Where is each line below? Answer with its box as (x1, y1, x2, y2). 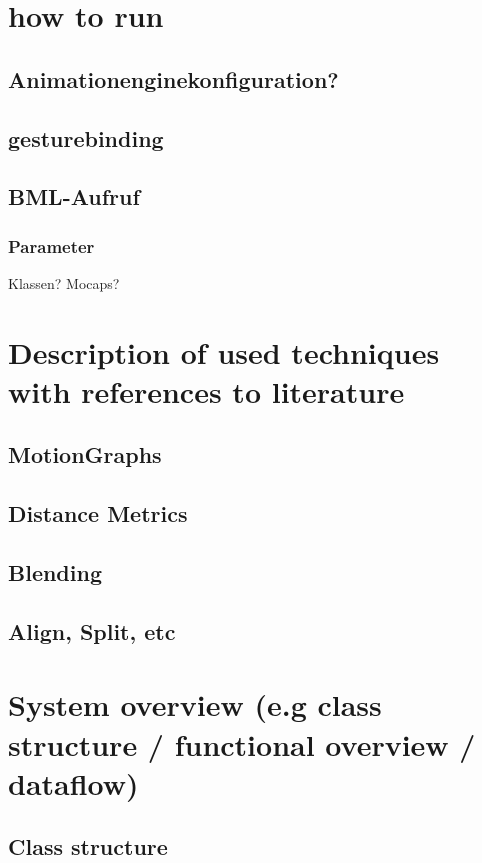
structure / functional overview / (8, 723, 476, 764)
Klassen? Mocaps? (8, 272, 120, 293)
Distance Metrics (8, 498, 188, 529)
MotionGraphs (8, 439, 162, 470)
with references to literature (8, 370, 405, 411)
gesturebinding (8, 122, 164, 153)
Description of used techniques (8, 331, 440, 372)
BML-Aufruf (8, 181, 140, 212)
